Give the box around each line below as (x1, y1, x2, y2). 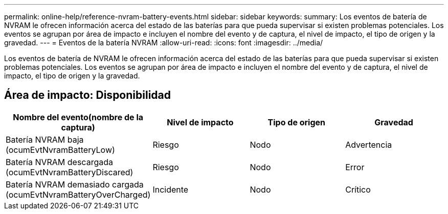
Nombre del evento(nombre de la (13, 112, 144, 122)
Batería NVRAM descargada (6, 156, 113, 167)
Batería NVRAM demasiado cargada (6, 179, 144, 190)
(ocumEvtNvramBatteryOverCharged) (6, 189, 151, 200)
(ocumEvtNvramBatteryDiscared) (6, 167, 133, 177)
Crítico (345, 184, 371, 195)
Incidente (152, 184, 189, 195)
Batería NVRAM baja (6, 134, 84, 145)
